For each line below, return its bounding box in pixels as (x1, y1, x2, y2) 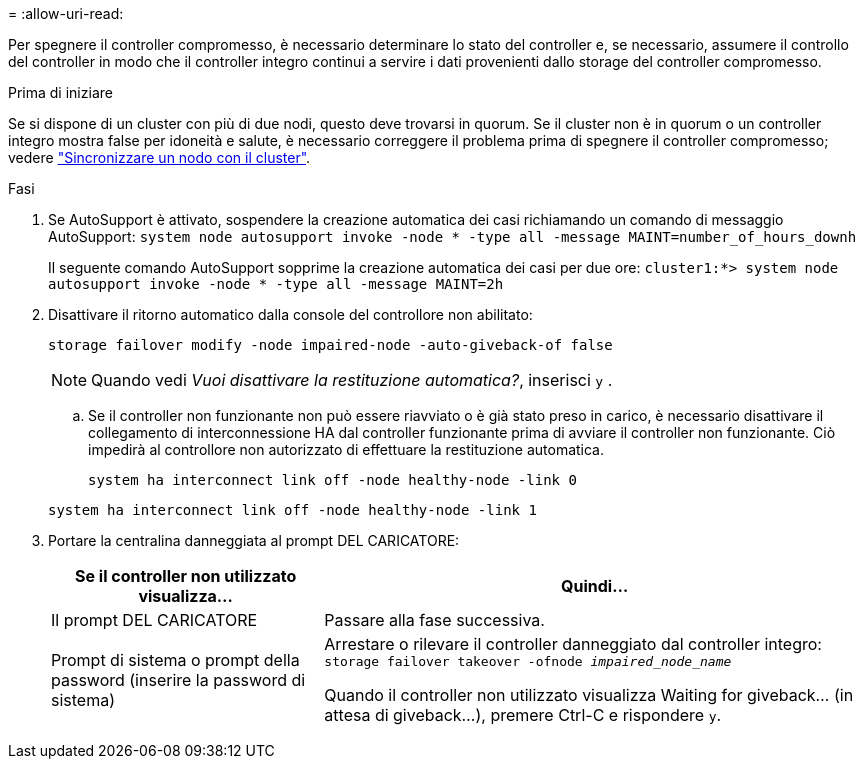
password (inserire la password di (51, 669, 306, 690)
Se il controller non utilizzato (75, 566, 297, 586)
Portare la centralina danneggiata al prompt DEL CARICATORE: (48, 532, 460, 549)
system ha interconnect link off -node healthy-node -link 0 (88, 472, 577, 488)
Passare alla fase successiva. (324, 610, 545, 630)
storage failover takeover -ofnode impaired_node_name (324, 654, 732, 669)
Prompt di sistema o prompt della (51, 649, 300, 670)
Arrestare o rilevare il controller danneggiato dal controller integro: (324, 634, 822, 654)
